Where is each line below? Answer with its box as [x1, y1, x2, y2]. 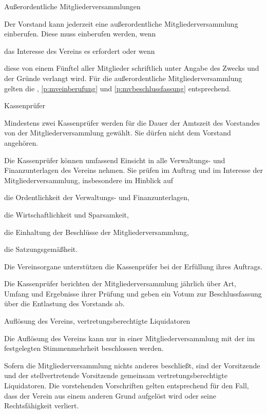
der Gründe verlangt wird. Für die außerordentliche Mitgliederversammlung [4, 72, 242, 83]
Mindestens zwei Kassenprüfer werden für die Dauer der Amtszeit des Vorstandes [4, 117, 260, 128]
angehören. [4, 137, 39, 148]
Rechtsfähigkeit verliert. [4, 400, 79, 411]
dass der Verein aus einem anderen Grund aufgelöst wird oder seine [4, 390, 216, 401]
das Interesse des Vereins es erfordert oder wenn [4, 45, 155, 56]
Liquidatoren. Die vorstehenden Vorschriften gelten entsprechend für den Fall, [4, 380, 249, 391]
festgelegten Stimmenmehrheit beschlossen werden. [4, 343, 164, 353]
